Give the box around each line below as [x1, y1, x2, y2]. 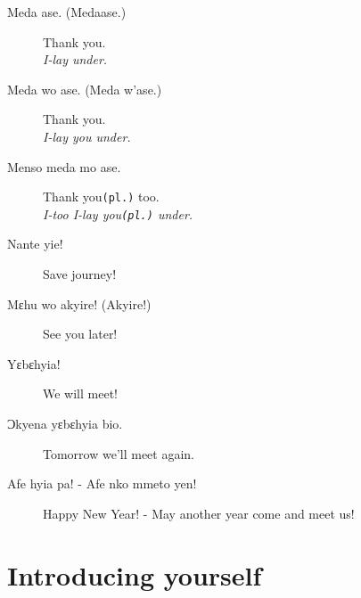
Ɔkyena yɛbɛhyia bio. [7, 414, 123, 433]
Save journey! [43, 265, 117, 283]
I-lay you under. [43, 127, 131, 145]
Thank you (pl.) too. [43, 187, 160, 206]
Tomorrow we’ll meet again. [43, 444, 195, 463]
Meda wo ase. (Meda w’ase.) [7, 79, 162, 98]
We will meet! [43, 384, 118, 403]
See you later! [43, 324, 118, 343]
